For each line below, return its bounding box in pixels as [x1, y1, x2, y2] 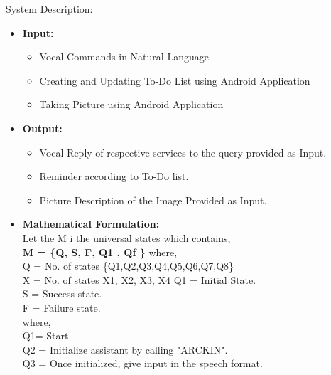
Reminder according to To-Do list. [39, 169, 189, 184]
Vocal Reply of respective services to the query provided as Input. [39, 144, 327, 159]
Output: [22, 120, 63, 135]
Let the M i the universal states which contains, [22, 230, 231, 245]
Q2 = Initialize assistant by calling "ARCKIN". [22, 342, 228, 356]
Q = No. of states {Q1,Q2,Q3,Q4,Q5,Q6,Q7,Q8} [22, 258, 234, 273]
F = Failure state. [22, 300, 101, 315]
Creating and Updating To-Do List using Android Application [39, 73, 310, 88]
